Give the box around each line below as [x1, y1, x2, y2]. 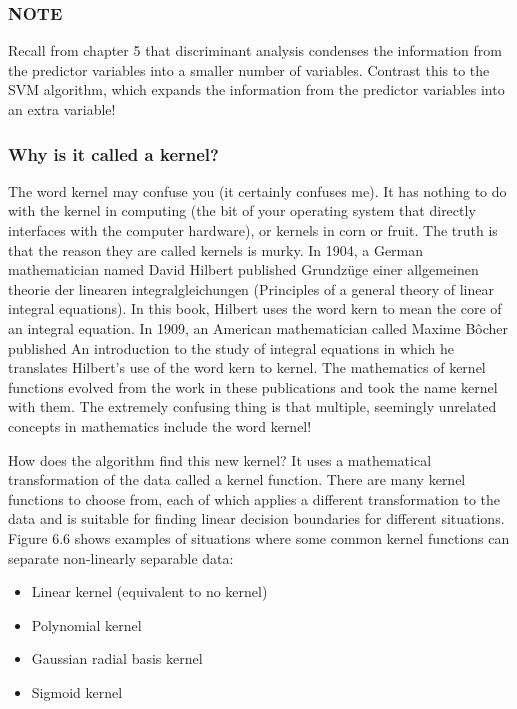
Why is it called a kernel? [8, 141, 219, 166]
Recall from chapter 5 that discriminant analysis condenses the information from [8, 40, 502, 61]
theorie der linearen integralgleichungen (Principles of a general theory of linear [8, 278, 494, 299]
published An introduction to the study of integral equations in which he [8, 337, 455, 358]
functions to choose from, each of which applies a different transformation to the [8, 488, 501, 509]
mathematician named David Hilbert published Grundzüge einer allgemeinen [8, 259, 479, 280]
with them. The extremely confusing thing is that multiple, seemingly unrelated [8, 396, 497, 417]
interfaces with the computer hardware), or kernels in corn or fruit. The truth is [8, 220, 498, 240]
